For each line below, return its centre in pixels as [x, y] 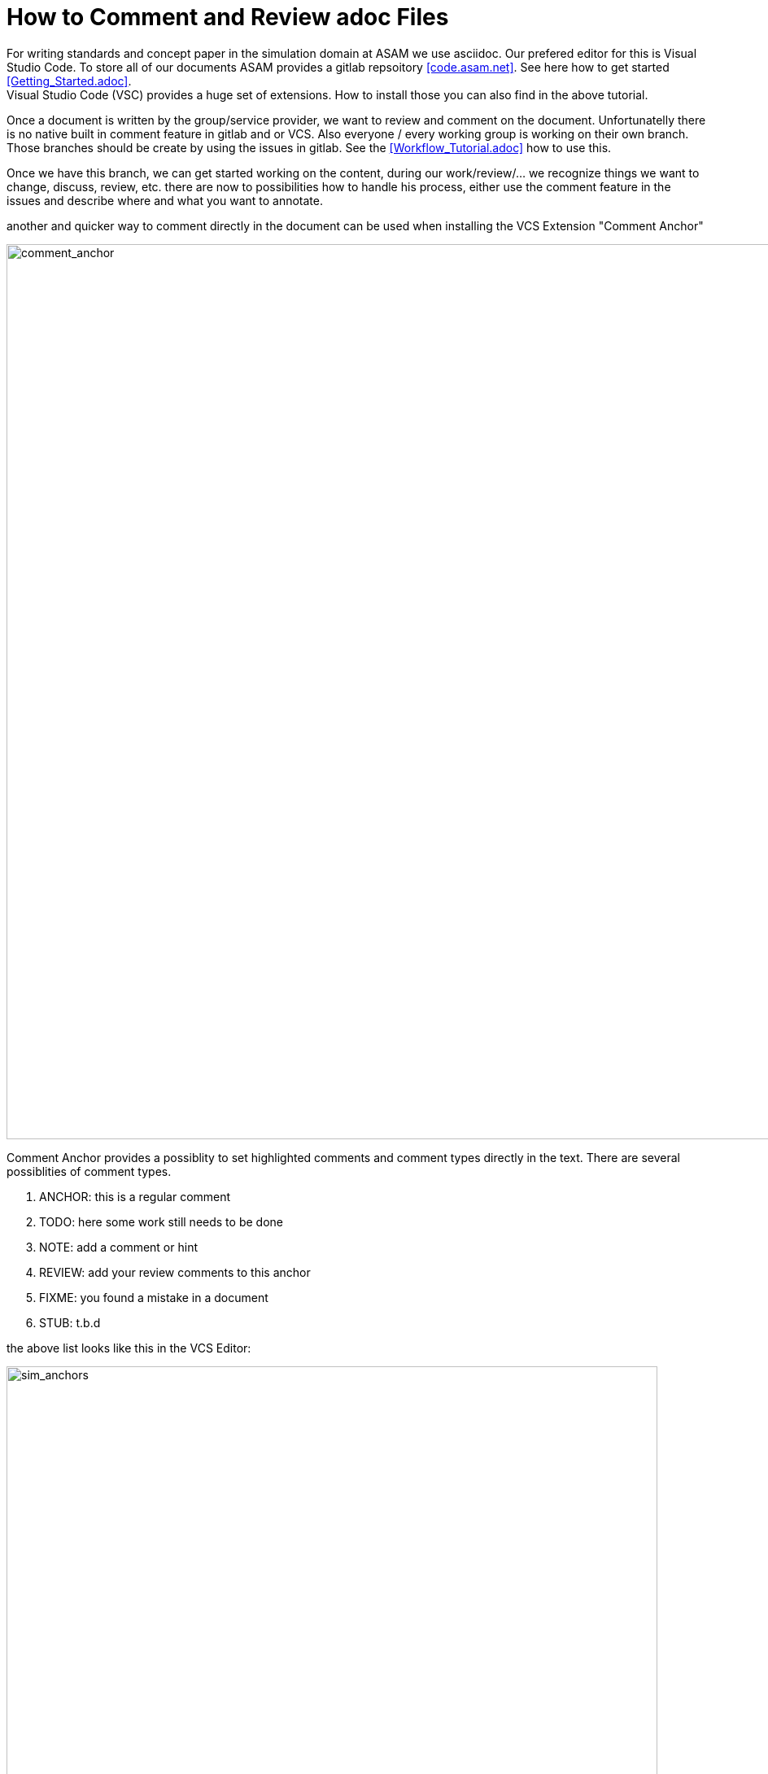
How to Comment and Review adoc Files [228, 17]
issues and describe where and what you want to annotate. [165, 200]
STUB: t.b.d [70, 1322]
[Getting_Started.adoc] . [69, 81]
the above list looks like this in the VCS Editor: [129, 1348]
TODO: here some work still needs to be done [161, 1221]
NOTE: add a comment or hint [118, 1247]
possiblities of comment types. [89, 1171]
